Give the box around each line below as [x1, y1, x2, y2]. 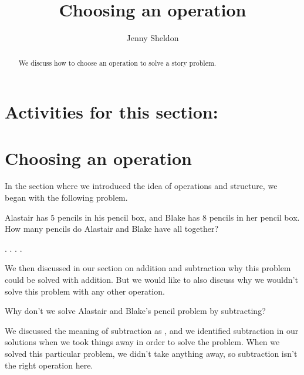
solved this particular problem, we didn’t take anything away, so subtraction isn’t [5, 347, 298, 360]
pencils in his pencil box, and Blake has [58, 211, 200, 223]
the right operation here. [5, 359, 93, 371]
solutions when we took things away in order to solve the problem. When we [5, 336, 280, 348]
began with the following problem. [5, 191, 128, 204]
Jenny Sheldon [126, 32, 179, 44]
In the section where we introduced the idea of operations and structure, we [5, 180, 278, 192]
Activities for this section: [5, 100, 218, 124]
